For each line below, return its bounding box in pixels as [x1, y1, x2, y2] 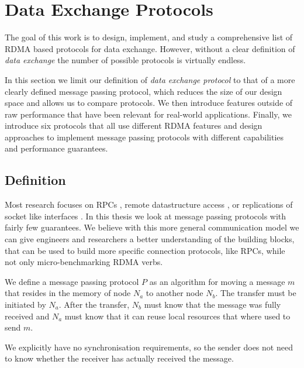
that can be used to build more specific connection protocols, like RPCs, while [5, 244, 285, 256]
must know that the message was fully [144, 298, 281, 311]
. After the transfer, [58, 298, 130, 311]
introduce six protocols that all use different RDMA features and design [5, 119, 262, 132]
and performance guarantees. [5, 142, 108, 154]
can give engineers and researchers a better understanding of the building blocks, [5, 233, 295, 245]
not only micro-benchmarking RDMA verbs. [5, 256, 163, 268]
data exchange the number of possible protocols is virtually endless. [5, 54, 246, 66]
